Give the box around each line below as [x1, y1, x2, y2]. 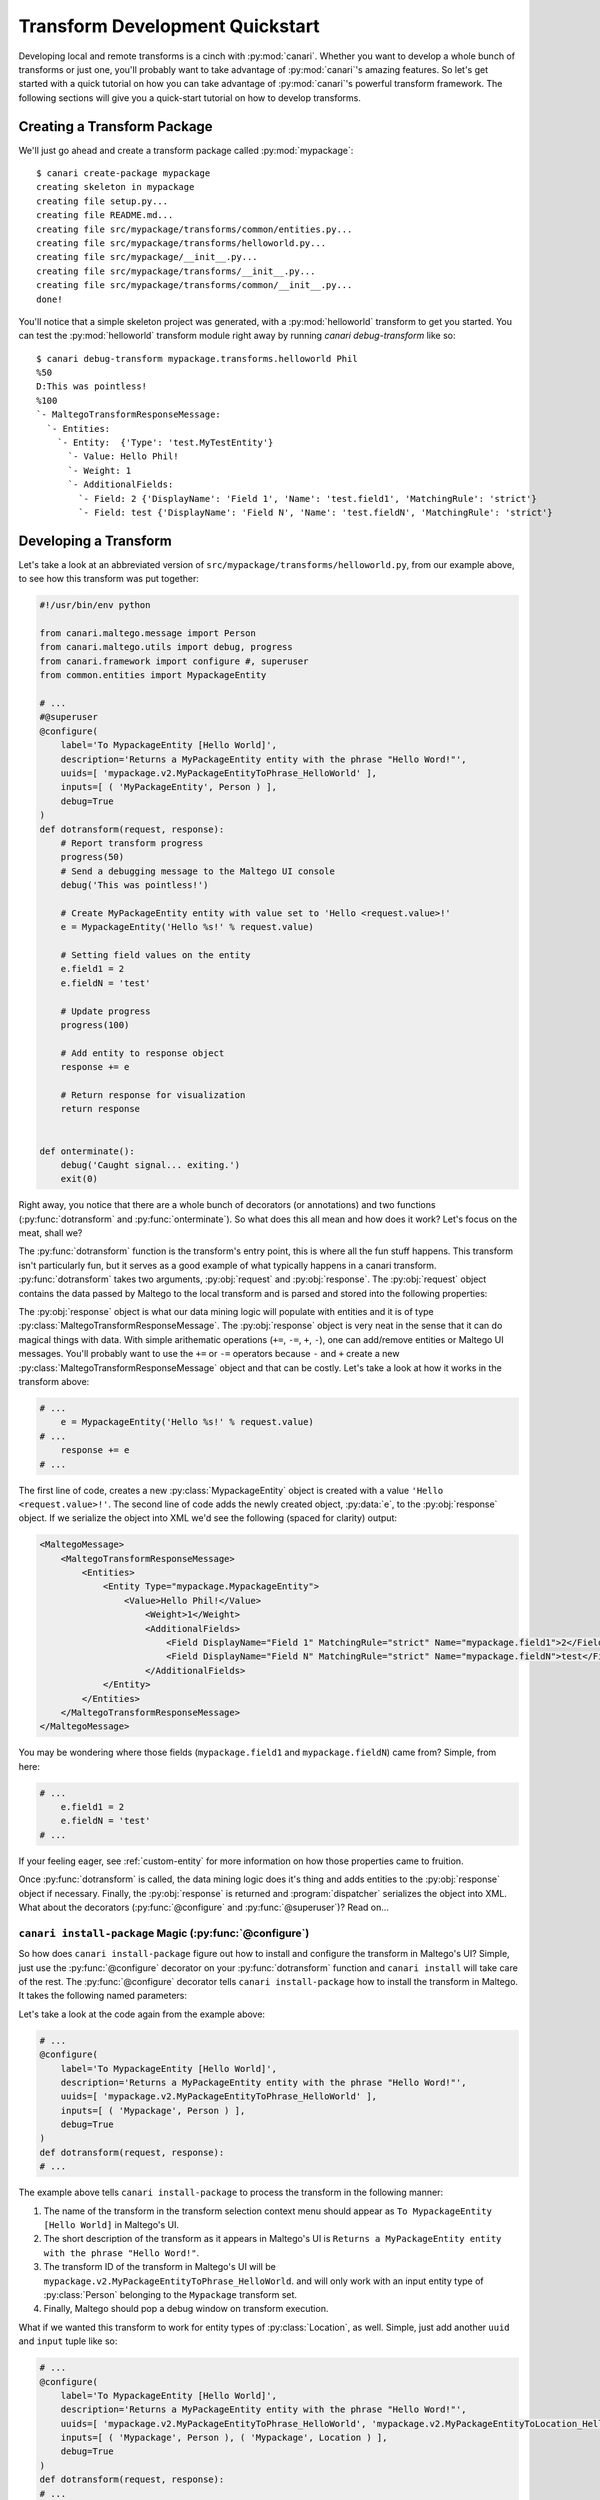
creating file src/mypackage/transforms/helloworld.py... [36, 237, 327, 249]
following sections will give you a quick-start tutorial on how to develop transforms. [18, 91, 362, 104]
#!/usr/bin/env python [39, 600, 151, 611]
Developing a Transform [18, 532, 172, 549]
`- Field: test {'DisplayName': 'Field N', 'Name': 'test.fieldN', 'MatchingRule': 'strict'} [78, 507, 554, 518]
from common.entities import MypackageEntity [39, 670, 267, 681]
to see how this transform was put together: [18, 573, 199, 585]
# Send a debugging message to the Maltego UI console [60, 865, 335, 877]
